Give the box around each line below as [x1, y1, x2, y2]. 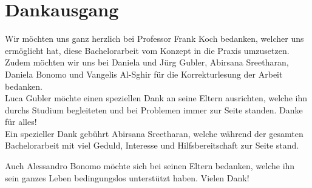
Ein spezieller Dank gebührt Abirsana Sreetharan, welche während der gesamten [5, 127, 304, 139]
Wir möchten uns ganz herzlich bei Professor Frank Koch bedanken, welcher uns [5, 32, 304, 45]
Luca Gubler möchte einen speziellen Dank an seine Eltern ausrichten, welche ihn [5, 92, 308, 104]
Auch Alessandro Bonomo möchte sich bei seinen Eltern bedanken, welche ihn [5, 159, 295, 172]
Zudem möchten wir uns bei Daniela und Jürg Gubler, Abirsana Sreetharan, [5, 56, 289, 69]
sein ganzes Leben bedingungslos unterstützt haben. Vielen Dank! [5, 171, 249, 184]
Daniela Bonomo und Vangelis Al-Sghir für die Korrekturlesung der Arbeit [5, 67, 283, 80]
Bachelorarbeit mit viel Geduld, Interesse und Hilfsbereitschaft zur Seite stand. [5, 139, 299, 152]
